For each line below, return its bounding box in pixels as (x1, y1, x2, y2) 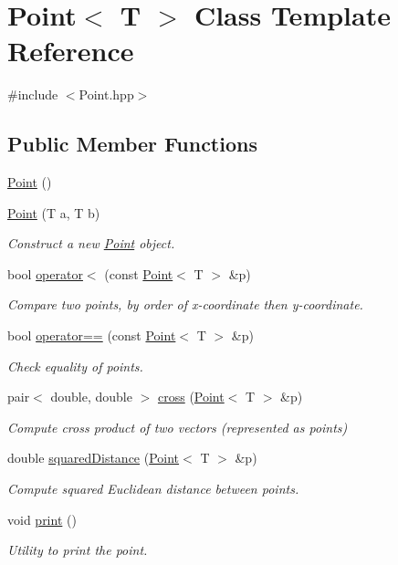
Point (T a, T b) (7, 203, 100, 222)
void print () (7, 509, 77, 528)
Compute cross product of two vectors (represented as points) (7, 417, 348, 436)
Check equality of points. (7, 356, 143, 375)
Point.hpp (79, 85, 134, 104)
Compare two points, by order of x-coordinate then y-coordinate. (7, 295, 363, 314)
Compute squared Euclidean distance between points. (7, 479, 299, 498)
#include (7, 85, 58, 104)
